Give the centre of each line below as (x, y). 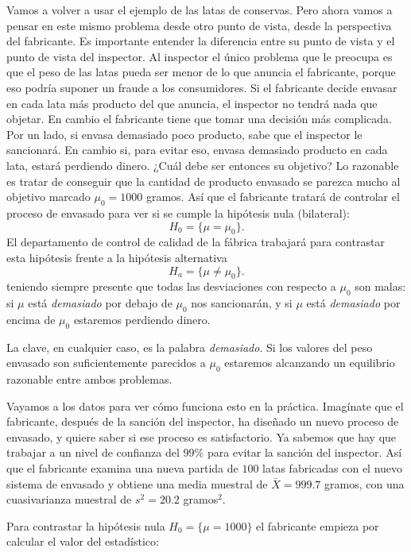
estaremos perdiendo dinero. (142, 319)
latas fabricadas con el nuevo (333, 468)
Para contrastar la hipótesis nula (86, 525)
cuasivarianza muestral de (69, 499)
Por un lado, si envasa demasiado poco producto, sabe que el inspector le (184, 134)
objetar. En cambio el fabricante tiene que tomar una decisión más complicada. (200, 119)
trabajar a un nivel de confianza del (93, 452)
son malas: (380, 286)
